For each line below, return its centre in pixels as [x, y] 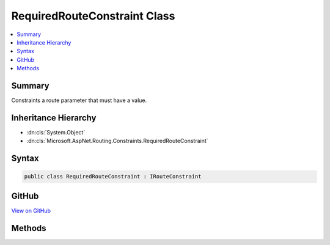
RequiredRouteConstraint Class [93, 16]
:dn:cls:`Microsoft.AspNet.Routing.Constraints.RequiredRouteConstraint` [117, 141]
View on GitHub [31, 210]
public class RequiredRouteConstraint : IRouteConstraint [113, 177]
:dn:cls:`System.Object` [56, 132]
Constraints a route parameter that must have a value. [79, 100]
